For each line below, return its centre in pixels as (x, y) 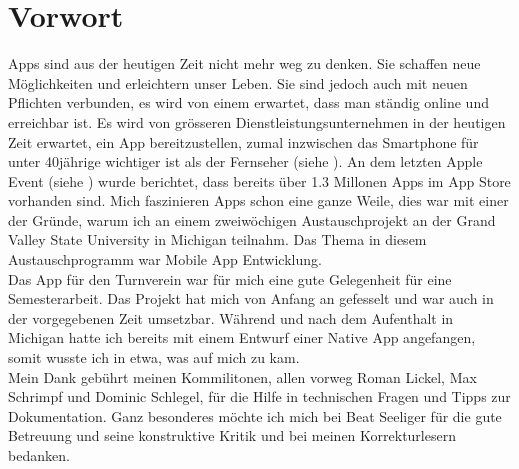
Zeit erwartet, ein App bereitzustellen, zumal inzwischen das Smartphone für (243, 141)
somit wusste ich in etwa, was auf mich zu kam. (154, 357)
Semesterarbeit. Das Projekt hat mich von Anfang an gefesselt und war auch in (251, 298)
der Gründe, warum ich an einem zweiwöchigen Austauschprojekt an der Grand (252, 219)
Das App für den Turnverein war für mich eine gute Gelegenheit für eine (230, 278)
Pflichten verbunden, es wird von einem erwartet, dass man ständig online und (248, 102)
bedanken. (39, 455)
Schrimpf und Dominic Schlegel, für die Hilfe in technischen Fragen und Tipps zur (259, 396)
